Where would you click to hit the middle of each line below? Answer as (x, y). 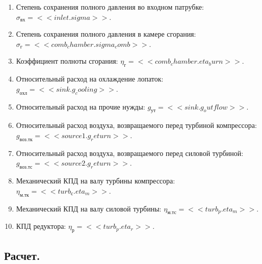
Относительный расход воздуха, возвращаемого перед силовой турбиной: (130, 153)
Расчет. (22, 255)
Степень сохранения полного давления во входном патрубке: (110, 7)
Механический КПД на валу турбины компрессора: (96, 181)
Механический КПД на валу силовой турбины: (89, 208)
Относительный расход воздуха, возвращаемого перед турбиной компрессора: (136, 125)
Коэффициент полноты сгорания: (67, 61)
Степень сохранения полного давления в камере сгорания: (106, 34)
